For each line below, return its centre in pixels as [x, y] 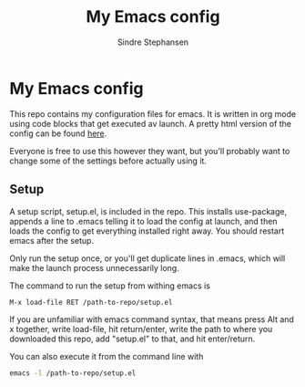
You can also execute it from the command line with [107, 357]
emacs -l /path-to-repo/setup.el [73, 373]
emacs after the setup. [51, 240]
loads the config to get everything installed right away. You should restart [147, 231]
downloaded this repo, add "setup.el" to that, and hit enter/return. [132, 339]
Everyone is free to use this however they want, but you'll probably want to [150, 151]
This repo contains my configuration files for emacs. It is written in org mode [153, 114]
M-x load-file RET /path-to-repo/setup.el [91, 302]
